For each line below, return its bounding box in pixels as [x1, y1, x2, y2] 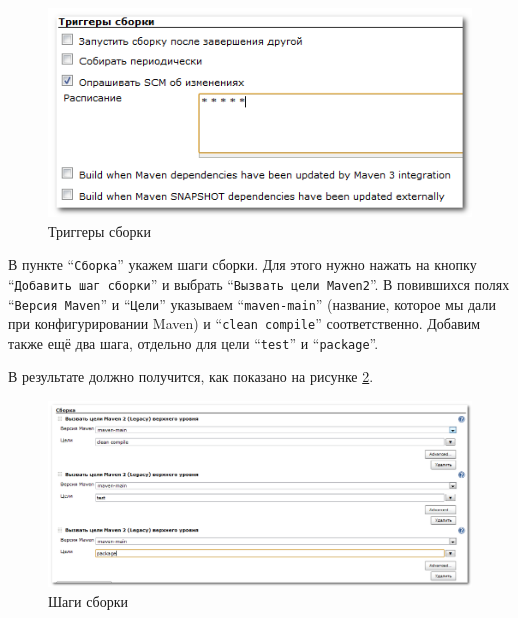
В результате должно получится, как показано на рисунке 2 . [8, 366, 374, 387]
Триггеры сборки [48, 220, 151, 241]
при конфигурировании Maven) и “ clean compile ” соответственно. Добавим [8, 313, 481, 334]
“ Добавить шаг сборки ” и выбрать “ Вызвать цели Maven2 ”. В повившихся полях [8, 273, 510, 294]
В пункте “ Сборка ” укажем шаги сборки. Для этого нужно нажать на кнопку [8, 254, 477, 275]
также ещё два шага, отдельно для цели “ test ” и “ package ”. [8, 332, 379, 353]
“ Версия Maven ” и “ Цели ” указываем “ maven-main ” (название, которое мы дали [8, 293, 496, 314]
